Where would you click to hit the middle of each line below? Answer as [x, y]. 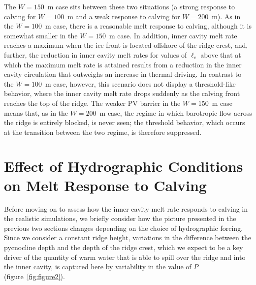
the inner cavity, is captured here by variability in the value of [98, 267]
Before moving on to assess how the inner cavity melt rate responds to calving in [126, 208]
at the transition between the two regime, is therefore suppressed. [103, 132]
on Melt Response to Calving [105, 185]
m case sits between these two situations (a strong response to [141, 6]
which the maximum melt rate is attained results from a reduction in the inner [123, 64]
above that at [221, 54]
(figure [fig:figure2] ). [34, 276]
